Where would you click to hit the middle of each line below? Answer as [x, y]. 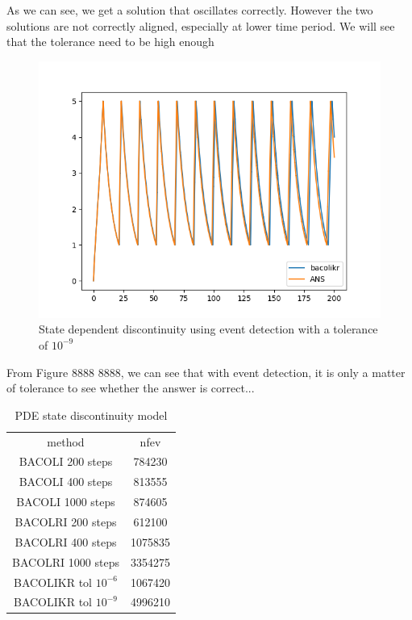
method [66, 441]
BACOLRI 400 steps [66, 541]
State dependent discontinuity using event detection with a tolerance [208, 329]
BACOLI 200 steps [66, 461]
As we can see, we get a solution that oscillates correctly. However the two [190, 10]
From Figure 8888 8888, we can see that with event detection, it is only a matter [206, 372]
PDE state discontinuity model [91, 415]
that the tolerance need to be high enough [110, 42]
